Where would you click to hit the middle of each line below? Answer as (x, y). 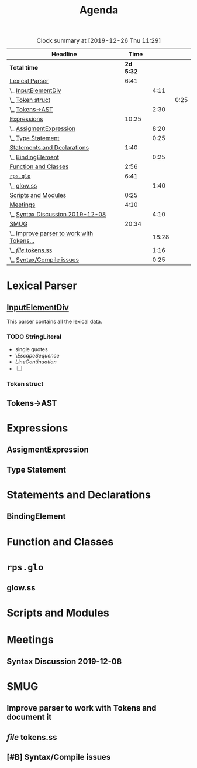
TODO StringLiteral (34, 337)
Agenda (99, 10)
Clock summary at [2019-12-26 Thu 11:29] (99, 40)
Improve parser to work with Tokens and (82, 708)
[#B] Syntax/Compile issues (59, 757)
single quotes (32, 349)
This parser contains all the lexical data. (54, 322)
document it (29, 717)
